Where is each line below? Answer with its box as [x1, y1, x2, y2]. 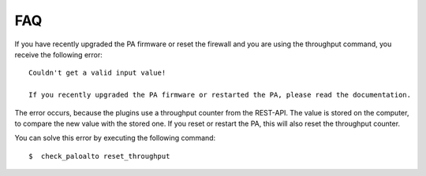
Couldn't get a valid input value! [28, 68, 166, 78]
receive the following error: [14, 49, 103, 59]
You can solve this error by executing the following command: [14, 134, 216, 143]
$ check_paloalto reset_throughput [28, 152, 170, 160]
